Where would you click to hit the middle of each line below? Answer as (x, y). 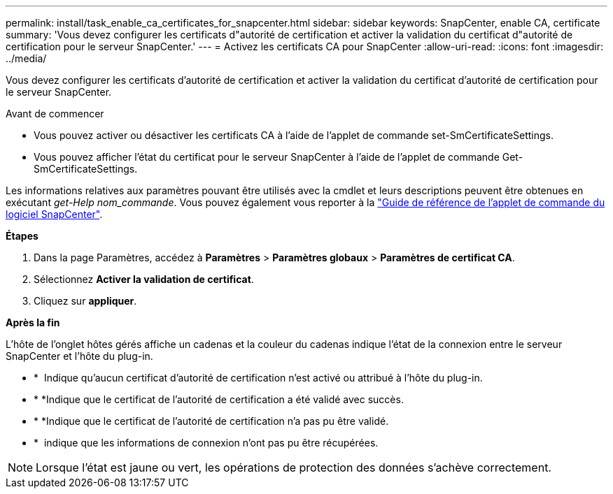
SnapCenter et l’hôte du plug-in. (79, 356)
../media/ (26, 58)
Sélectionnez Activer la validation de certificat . (144, 279)
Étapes (22, 236)
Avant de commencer (55, 114)
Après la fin (33, 322)
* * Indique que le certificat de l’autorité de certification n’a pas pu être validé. (211, 421)
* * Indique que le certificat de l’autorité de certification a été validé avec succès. (219, 399)
